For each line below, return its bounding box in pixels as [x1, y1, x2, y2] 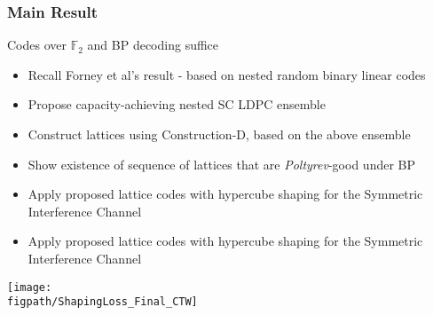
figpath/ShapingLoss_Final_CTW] [7, 295, 198, 309]
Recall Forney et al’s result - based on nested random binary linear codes [28, 65, 426, 83]
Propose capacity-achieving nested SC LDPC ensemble [28, 95, 326, 114]
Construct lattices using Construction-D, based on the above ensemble [28, 125, 411, 143]
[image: [7, 280, 52, 294]
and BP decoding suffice [87, 35, 219, 54]
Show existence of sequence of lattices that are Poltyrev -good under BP [28, 154, 416, 173]
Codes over [7, 35, 67, 54]
